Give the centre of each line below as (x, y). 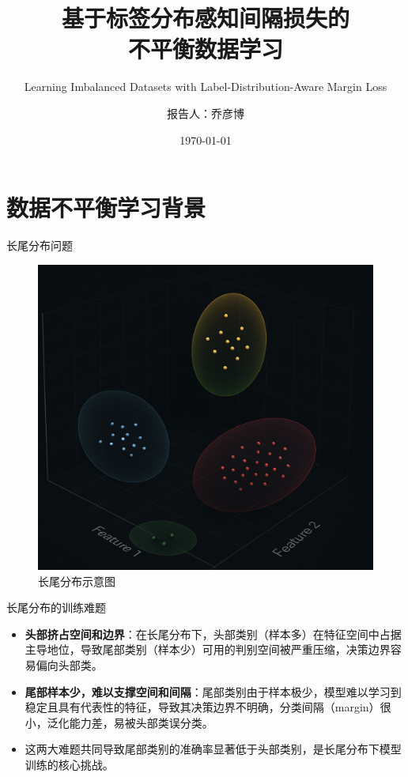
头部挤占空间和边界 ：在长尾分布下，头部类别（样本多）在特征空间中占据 (213, 634)
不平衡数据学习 (205, 49)
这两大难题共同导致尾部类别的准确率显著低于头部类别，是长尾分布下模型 (213, 749)
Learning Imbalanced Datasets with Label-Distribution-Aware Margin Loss (206, 87)
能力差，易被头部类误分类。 (141, 722)
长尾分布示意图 (77, 581)
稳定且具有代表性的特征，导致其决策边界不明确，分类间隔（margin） (202, 707)
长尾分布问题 (40, 245)
